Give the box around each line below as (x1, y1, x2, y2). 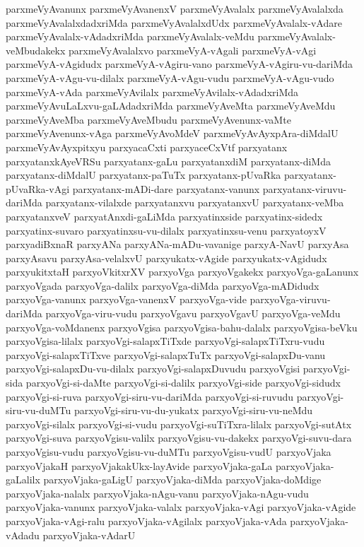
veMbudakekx (6, 42, 66, 57)
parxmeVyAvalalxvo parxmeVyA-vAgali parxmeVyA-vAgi (69, 42, 317, 57)
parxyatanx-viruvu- (262, 181, 347, 196)
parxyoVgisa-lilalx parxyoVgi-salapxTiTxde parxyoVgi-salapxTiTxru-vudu (6, 334, 325, 348)
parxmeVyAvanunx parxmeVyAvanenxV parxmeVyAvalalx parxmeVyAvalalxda (6, 1, 344, 16)
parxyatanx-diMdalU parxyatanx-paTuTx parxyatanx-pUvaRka (6, 167, 281, 182)
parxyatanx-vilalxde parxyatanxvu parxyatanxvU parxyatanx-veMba (45, 195, 344, 210)
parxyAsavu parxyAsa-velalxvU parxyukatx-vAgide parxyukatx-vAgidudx (6, 250, 327, 265)
